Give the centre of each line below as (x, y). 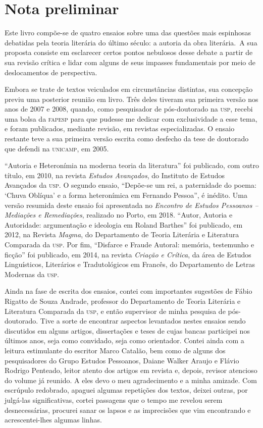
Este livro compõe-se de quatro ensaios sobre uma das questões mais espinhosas (128, 33)
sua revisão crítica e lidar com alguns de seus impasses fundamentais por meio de (130, 62)
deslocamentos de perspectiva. (51, 72)
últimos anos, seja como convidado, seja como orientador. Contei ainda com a (124, 340)
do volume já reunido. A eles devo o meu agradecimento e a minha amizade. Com (131, 380)
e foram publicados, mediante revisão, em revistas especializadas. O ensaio (120, 128)
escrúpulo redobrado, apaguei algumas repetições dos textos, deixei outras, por (126, 390)
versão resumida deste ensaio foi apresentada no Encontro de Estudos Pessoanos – (131, 205)
